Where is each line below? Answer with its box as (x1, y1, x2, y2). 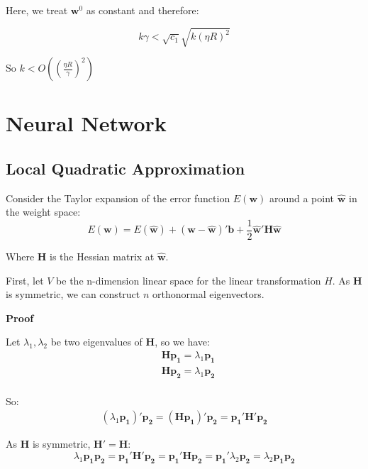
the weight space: (6, 204, 81, 219)
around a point (269, 190, 335, 205)
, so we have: (155, 334, 210, 349)
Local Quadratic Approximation (6, 157, 245, 179)
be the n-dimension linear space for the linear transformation (56, 272, 321, 287)
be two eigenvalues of (50, 334, 143, 349)
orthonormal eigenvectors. (152, 287, 264, 302)
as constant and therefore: (86, 3, 199, 17)
